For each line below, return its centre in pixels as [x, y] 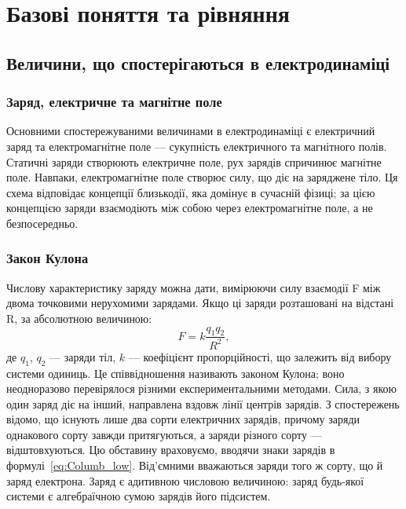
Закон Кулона [48, 258]
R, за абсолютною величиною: [79, 318]
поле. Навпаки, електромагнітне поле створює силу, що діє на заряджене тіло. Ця [202, 177]
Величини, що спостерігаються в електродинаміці [198, 62]
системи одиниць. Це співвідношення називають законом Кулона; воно [176, 373]
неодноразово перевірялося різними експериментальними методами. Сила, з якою [201, 388]
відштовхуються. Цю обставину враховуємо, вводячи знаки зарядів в [171, 450]
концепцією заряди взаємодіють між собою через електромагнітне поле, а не [190, 208]
